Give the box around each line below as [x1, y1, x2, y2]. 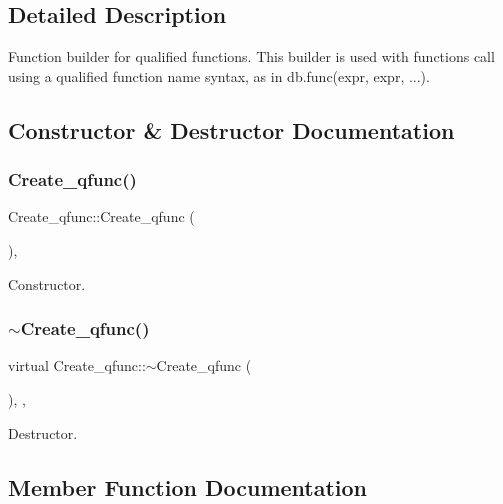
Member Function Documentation [8, 471, 368, 502]
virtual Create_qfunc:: [8, 355, 146, 376]
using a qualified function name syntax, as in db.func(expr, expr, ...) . [8, 65, 430, 86]
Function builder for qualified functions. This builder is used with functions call [8, 46, 495, 67]
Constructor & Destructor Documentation [8, 114, 455, 145]
